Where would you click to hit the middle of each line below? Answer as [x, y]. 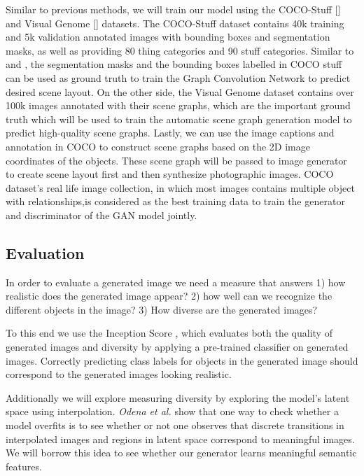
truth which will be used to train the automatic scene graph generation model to [179, 119]
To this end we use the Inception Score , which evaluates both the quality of [169, 333]
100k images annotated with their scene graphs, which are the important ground [178, 105]
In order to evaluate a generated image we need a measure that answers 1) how [176, 282]
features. [24, 466]
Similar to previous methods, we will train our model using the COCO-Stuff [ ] [173, 9]
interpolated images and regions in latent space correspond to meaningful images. [180, 439]
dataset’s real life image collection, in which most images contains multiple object [180, 187]
